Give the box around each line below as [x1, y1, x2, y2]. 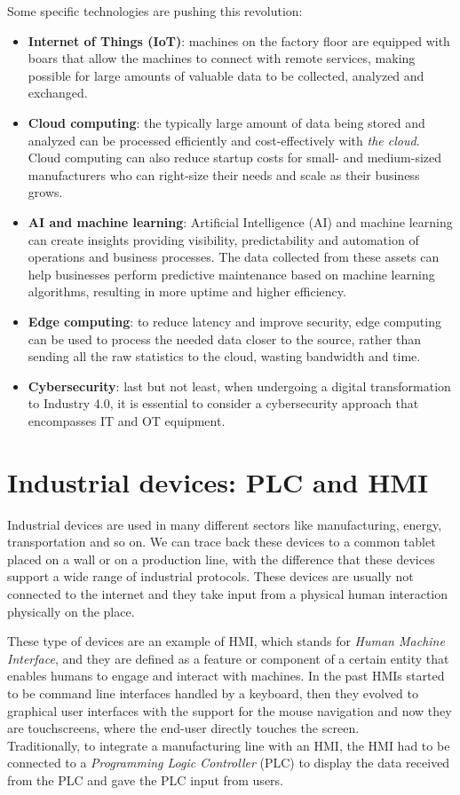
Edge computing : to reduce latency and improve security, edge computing [28, 311, 441, 330]
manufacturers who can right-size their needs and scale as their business [28, 165, 420, 184]
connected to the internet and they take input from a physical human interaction [7, 584, 448, 602]
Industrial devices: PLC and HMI [7, 463, 429, 500]
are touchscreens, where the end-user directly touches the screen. [7, 719, 360, 737]
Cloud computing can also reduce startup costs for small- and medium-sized [28, 148, 442, 167]
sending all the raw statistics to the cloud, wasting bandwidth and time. [28, 347, 421, 366]
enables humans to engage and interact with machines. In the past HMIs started [7, 666, 445, 685]
